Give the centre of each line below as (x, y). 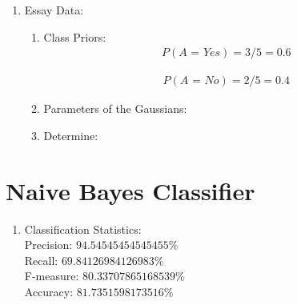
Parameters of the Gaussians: (115, 108)
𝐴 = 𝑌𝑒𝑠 (200, 53)
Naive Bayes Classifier (130, 190)
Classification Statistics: (83, 229)
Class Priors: (75, 36)
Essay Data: (54, 10)
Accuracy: (49, 291)
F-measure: (52, 276)
